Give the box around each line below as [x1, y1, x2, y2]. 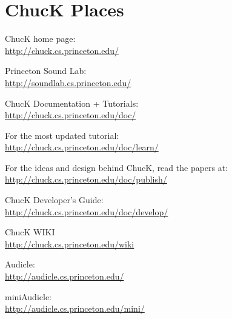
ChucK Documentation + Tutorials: [5, 96, 139, 109]
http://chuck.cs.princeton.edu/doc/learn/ [5, 141, 159, 153]
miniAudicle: [5, 290, 52, 303]
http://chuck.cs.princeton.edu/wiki [5, 237, 134, 250]
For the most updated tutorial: [5, 129, 119, 141]
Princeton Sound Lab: [5, 64, 87, 77]
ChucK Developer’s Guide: [5, 193, 104, 206]
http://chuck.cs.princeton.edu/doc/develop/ [5, 205, 168, 218]
